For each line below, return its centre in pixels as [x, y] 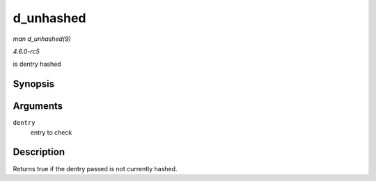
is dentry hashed [37, 64]
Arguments [38, 106]
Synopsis [34, 84]
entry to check [51, 132]
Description [39, 152]
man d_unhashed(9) [42, 39]
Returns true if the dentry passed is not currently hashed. [95, 169]
